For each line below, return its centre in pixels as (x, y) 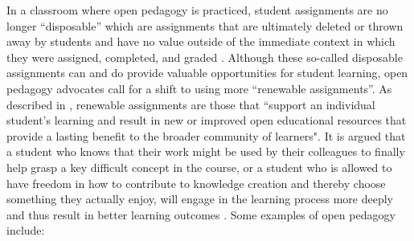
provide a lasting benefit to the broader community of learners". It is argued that (206, 135)
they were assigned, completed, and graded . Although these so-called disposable (205, 57)
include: (26, 230)
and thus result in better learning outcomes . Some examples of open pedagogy (201, 214)
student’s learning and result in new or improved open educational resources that (207, 120)
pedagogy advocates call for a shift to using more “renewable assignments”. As (199, 88)
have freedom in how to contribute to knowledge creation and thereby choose (196, 183)
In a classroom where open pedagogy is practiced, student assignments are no (197, 10)
